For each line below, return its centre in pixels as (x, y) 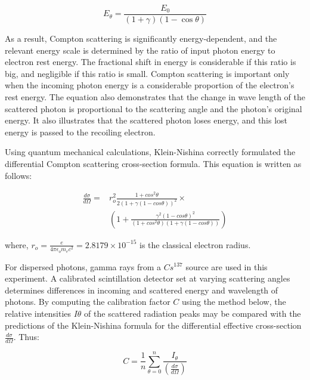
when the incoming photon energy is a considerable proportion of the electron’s (150, 85)
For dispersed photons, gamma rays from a (83, 266)
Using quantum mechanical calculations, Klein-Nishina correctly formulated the (150, 152)
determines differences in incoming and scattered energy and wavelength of (142, 290)
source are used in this (227, 266)
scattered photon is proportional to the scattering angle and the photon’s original (154, 108)
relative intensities (38, 313)
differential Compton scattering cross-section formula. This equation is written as (153, 163)
